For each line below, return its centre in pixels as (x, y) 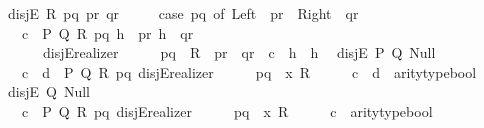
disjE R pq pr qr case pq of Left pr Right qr (183, 13)
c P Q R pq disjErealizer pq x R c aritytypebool (227, 110)
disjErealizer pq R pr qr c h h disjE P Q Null (239, 52)
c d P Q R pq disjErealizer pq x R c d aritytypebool (249, 71)
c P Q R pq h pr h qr (107, 32)
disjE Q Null (48, 91)
